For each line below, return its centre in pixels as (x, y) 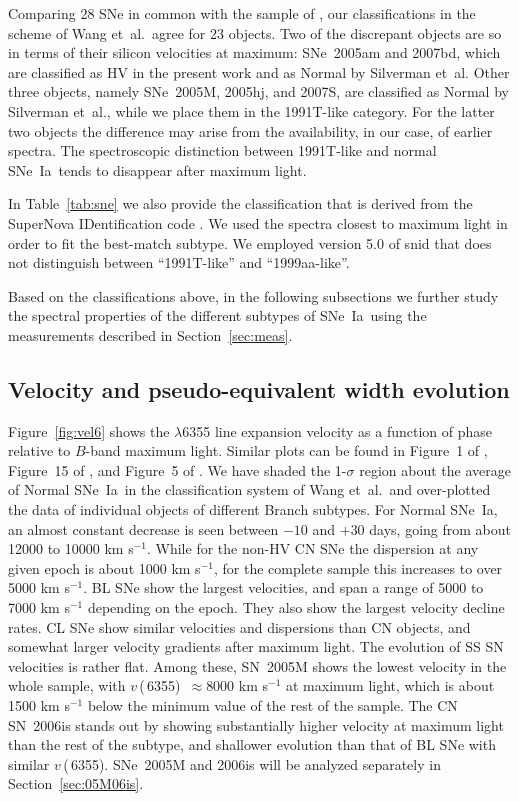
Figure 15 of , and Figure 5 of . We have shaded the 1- (177, 469)
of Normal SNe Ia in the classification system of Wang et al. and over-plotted (249, 489)
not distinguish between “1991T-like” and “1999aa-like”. (179, 262)
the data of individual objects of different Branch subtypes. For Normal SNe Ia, (253, 509)
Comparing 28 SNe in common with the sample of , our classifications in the (242, 13)
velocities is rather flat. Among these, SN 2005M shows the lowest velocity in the (257, 665)
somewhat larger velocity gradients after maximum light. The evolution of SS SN (256, 646)
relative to (39, 450)
